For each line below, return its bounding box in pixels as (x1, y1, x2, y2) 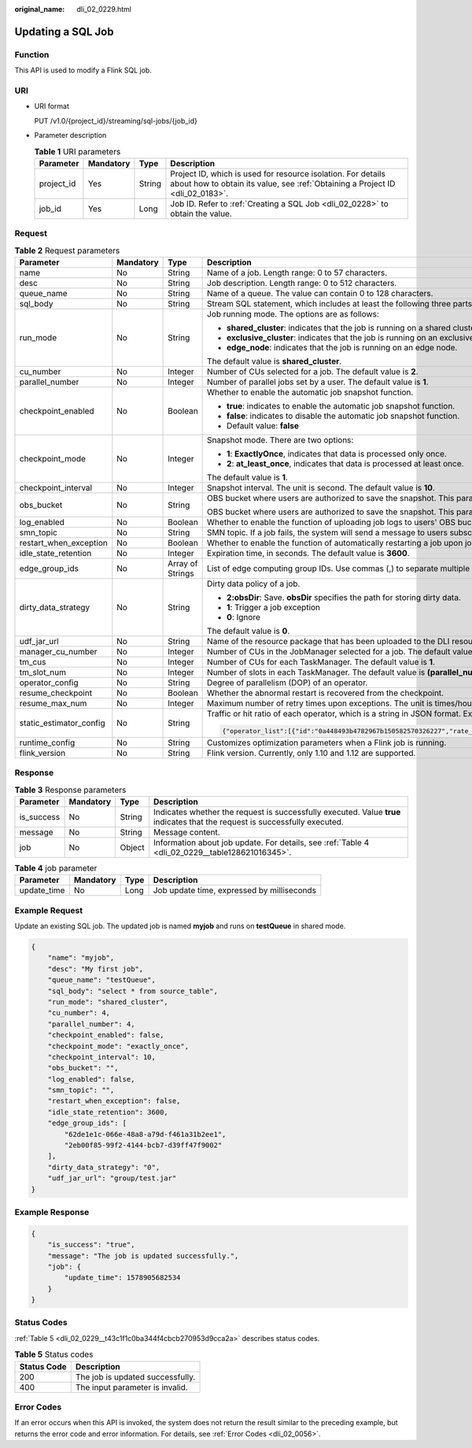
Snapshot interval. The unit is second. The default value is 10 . (207, 482, 436, 493)
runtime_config (19, 737, 76, 748)
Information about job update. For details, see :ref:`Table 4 (153, 837, 370, 848)
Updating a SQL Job (14, 24, 114, 39)
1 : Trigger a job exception (227, 602, 321, 613)
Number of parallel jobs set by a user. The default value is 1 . (207, 376, 429, 387)
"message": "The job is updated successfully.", (47, 1251, 239, 1260)
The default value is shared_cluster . (207, 355, 342, 366)
